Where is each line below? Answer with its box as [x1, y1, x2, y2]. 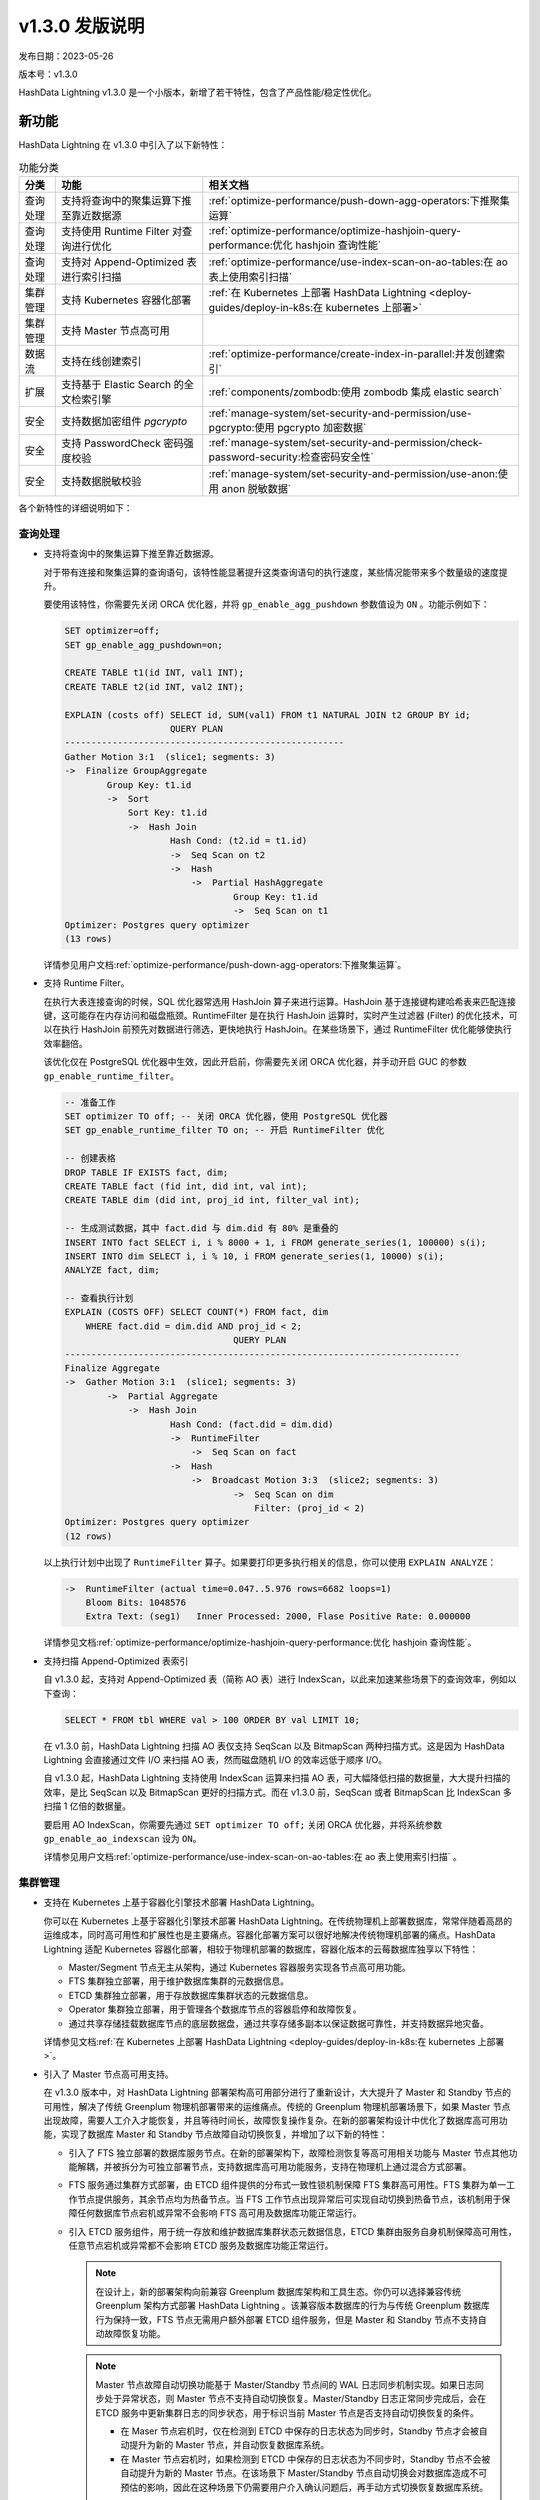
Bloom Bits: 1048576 [85, 1597, 187, 1609]
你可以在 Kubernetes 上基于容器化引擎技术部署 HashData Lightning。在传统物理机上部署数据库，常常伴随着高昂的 [43, 1915, 513, 1927]
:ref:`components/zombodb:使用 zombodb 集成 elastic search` [208, 385, 503, 399]
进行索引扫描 [61, 270, 122, 284]
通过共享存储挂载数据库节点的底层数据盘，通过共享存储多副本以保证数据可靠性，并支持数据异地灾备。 [68, 2017, 489, 2029]
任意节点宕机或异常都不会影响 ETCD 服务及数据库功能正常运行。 [68, 2240, 334, 2252]
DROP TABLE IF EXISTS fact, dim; [64, 1166, 229, 1178]
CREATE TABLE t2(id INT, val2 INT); [64, 681, 245, 692]
